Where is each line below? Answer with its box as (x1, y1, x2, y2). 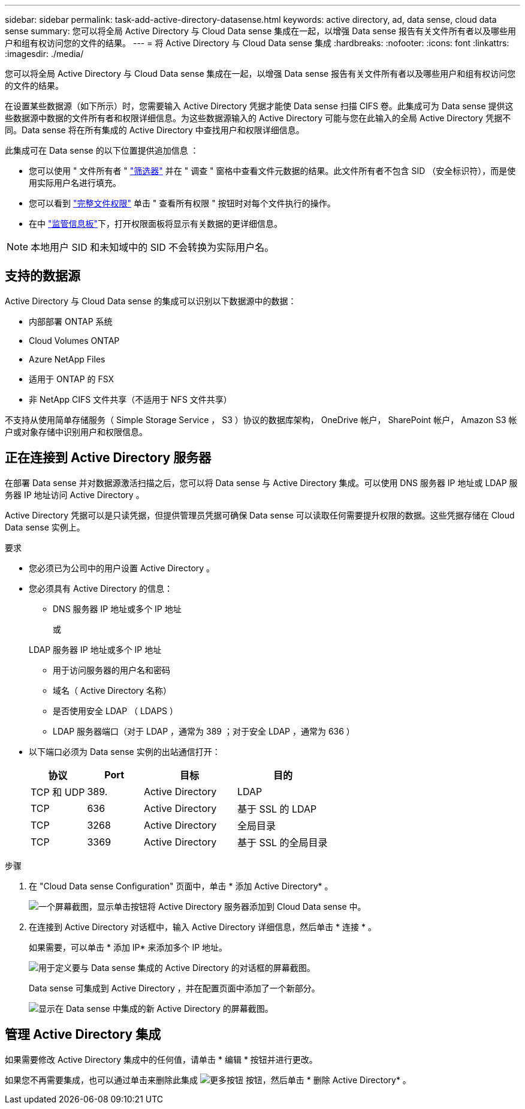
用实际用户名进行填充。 (29, 178, 121, 188)
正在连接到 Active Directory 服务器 (5, 450, 212, 466)
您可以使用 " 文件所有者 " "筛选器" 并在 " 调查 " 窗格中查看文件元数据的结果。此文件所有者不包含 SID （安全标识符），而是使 (29, 166, 516, 176)
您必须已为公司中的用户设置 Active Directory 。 (29, 562, 215, 573)
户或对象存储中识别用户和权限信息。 (5, 426, 147, 437)
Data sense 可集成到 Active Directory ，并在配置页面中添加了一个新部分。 (29, 982, 320, 993)
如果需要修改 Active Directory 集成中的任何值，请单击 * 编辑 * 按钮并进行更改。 (5, 1054, 318, 1065)
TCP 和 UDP (31, 786, 85, 798)
